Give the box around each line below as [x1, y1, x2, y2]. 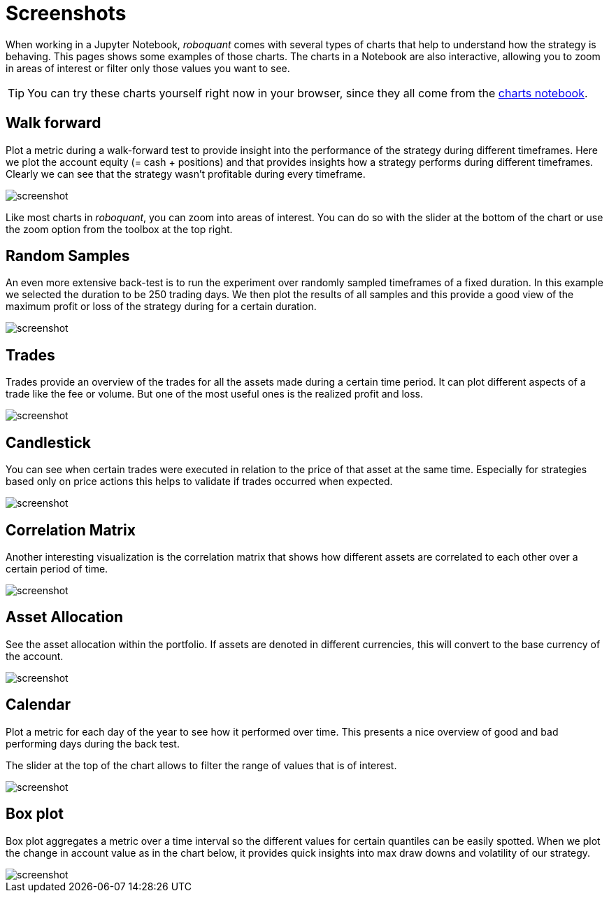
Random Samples [6, 247, 130, 265]
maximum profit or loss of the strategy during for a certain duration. [6, 300, 317, 313]
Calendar [6, 696, 71, 714]
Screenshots [6, 1, 127, 25]
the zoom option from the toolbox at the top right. [6, 223, 233, 235]
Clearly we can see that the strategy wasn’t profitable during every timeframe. [6, 167, 366, 180]
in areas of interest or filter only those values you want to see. [6, 62, 290, 74]
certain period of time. [6, 562, 108, 575]
